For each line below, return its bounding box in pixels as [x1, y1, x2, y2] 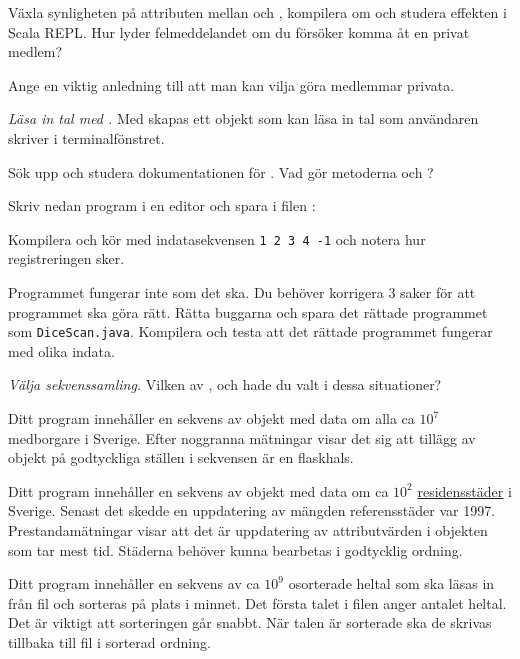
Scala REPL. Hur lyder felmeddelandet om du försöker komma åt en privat [8, 21, 470, 42]
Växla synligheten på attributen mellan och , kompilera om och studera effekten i [8, 2, 507, 22]
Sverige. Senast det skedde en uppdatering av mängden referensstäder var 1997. [8, 500, 496, 521]
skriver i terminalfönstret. [8, 127, 165, 148]
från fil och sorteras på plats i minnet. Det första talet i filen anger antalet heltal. [8, 592, 507, 613]
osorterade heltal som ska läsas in [288, 573, 495, 594]
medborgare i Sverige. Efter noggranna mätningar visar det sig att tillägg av [8, 427, 476, 448]
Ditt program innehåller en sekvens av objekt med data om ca [8, 480, 389, 501]
